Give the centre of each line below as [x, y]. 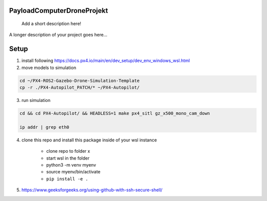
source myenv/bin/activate [73, 172]
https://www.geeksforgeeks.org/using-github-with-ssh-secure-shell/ [92, 190]
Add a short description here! [51, 24]
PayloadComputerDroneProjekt [59, 11]
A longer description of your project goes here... [58, 35]
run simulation [36, 100]
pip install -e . [67, 179]
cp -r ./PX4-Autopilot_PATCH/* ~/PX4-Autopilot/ [80, 88]
